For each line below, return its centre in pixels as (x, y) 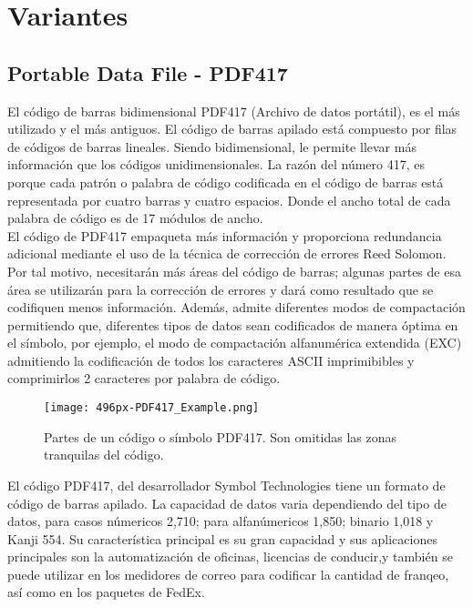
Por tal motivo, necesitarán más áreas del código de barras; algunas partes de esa (234, 271)
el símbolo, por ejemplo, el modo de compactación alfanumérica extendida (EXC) (235, 343)
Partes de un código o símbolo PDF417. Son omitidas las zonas (220, 436)
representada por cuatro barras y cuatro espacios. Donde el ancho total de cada (229, 200)
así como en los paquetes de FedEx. (106, 592)
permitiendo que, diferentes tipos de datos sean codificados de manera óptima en (233, 324)
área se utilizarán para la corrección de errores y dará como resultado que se (221, 289)
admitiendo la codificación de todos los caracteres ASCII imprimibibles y (211, 360)
